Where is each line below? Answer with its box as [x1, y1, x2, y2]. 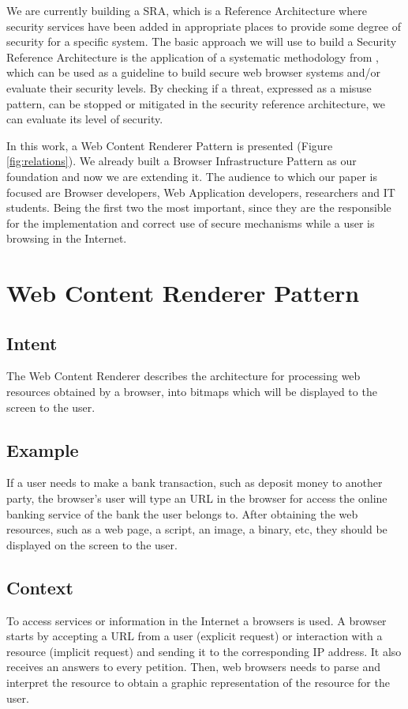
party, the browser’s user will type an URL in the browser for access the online [6, 490, 387, 507]
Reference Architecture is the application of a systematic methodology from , [6, 48, 379, 65]
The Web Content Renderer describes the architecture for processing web [6, 368, 361, 384]
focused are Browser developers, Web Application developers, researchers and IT [6, 183, 395, 200]
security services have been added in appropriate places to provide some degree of [6, 17, 401, 34]
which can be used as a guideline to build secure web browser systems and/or [6, 64, 380, 81]
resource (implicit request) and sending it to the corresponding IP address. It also [6, 643, 402, 659]
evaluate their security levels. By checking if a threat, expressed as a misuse [6, 79, 372, 96]
